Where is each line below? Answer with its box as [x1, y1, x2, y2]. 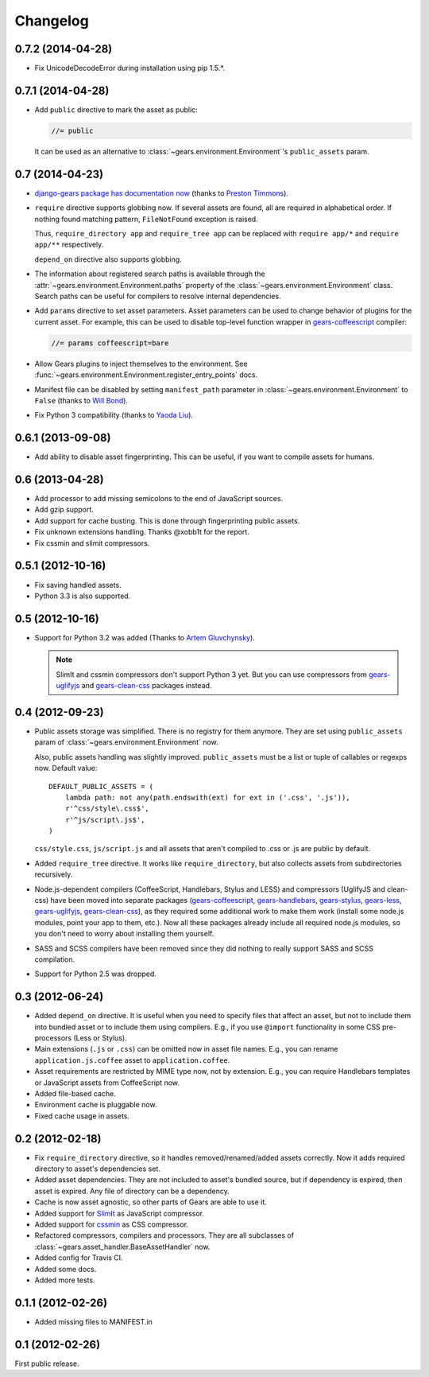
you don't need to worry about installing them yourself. [34, 929, 214, 939]
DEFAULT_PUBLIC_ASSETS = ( [48, 782, 154, 791]
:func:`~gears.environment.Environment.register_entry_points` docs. [34, 370, 258, 379]
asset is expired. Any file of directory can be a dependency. [34, 1186, 230, 1196]
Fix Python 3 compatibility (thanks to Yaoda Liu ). [34, 410, 194, 420]
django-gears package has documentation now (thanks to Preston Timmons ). [34, 188, 289, 198]
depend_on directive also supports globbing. [34, 255, 182, 264]
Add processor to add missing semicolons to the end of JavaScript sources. [34, 494, 284, 504]
